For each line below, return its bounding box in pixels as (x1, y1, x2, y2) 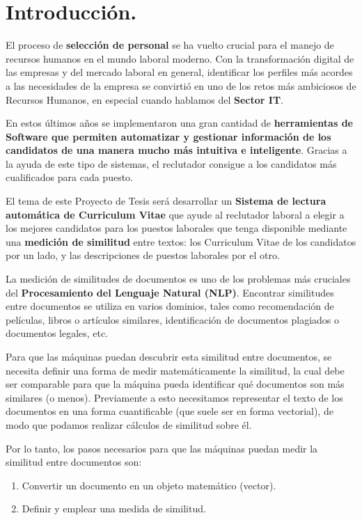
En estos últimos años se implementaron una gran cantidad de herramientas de (6, 116, 353, 130)
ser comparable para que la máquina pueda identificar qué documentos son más (6, 377, 345, 391)
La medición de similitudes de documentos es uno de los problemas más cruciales (6, 271, 351, 286)
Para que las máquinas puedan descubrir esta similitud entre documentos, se (6, 349, 332, 363)
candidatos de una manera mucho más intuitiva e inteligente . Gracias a (6, 143, 347, 157)
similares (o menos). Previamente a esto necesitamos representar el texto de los (6, 390, 343, 404)
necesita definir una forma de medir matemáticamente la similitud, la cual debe (6, 363, 345, 377)
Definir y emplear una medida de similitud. (22, 501, 206, 516)
